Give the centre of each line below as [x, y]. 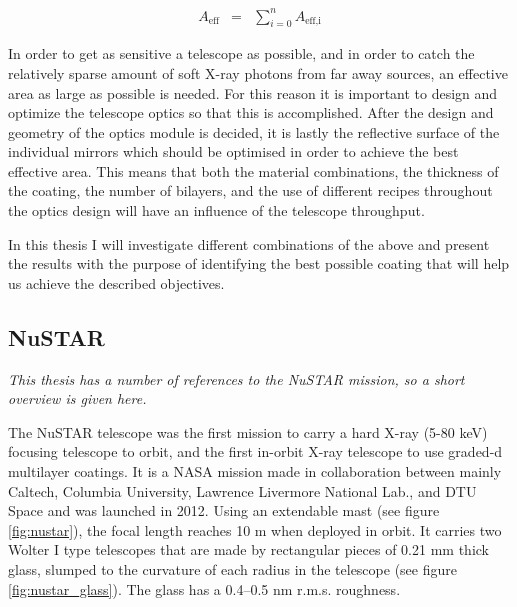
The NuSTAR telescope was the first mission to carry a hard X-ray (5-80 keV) [248, 431]
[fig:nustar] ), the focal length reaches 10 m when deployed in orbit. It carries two [255, 529]
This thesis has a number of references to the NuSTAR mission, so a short [236, 378]
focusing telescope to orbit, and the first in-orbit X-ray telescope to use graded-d [255, 451]
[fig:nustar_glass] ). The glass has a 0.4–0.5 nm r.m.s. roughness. [204, 588]
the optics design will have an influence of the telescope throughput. [216, 210]
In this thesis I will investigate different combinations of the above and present [249, 243]
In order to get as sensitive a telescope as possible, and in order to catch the [241, 53]
